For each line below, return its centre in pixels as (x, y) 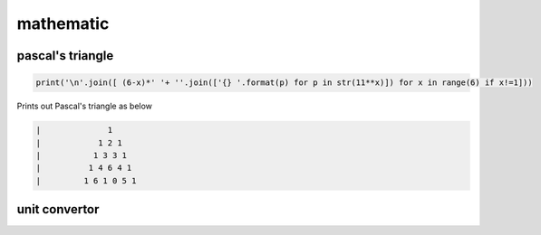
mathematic (63, 23)
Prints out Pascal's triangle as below (85, 106)
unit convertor (58, 209)
